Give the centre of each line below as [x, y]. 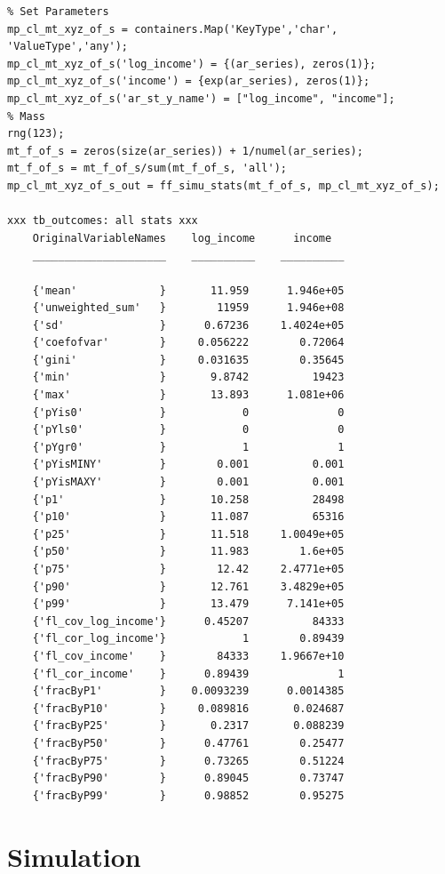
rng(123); [36, 134]
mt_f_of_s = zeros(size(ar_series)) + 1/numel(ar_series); [185, 151]
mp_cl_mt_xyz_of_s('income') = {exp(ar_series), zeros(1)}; [189, 81]
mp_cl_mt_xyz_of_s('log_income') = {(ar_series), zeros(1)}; [192, 64]
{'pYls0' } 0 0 [188, 430]
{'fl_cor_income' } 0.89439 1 [188, 674]
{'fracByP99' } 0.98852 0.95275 [188, 795]
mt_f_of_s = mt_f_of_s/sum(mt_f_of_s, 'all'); [147, 168]
